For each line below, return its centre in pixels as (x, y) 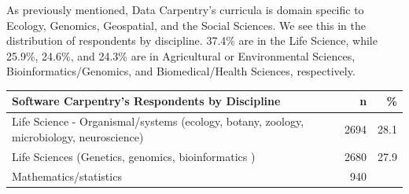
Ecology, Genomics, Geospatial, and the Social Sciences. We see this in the (186, 25)
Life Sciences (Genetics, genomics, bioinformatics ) (134, 156)
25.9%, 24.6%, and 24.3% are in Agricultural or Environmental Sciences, (181, 55)
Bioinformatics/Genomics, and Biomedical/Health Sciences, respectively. (181, 71)
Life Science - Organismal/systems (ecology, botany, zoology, (158, 121)
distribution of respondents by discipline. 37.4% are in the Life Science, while (192, 40)
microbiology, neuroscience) (78, 136)
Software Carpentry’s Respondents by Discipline (146, 101)
